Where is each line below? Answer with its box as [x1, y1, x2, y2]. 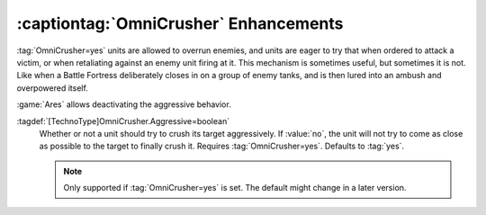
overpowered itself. [16, 82, 89, 94]
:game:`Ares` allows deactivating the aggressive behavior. [16, 99, 231, 110]
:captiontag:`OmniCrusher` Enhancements [16, 13, 344, 33]
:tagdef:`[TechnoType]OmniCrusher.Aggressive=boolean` [16, 115, 229, 126]
